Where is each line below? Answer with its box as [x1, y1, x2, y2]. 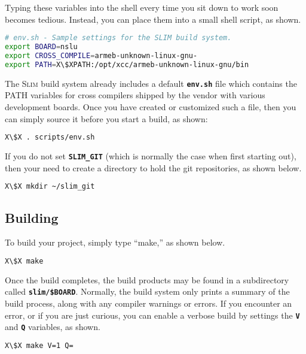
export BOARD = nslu [5, 43, 78, 52]
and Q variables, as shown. [5, 320, 100, 333]
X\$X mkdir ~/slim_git [5, 182, 95, 191]
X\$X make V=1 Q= [5, 341, 74, 350]
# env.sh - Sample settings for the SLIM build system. [5, 34, 232, 43]
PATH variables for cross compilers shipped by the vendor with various [5, 89, 265, 101]
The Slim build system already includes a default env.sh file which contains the [5, 77, 297, 89]
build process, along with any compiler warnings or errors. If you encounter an [5, 297, 292, 310]
